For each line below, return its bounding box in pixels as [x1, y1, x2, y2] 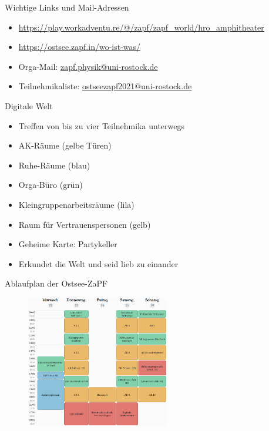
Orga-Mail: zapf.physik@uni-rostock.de [18, 60, 158, 72]
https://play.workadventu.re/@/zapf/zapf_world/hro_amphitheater [18, 21, 264, 33]
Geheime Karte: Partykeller [18, 238, 117, 250]
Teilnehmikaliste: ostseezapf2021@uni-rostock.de [18, 80, 192, 92]
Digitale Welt [5, 99, 53, 112]
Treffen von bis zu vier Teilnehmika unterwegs [18, 119, 184, 132]
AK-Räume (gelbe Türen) [18, 139, 112, 151]
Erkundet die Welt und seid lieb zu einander [18, 257, 179, 270]
